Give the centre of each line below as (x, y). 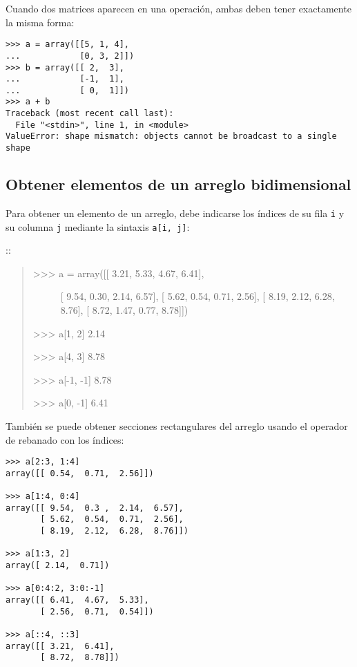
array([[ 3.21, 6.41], (60, 646)
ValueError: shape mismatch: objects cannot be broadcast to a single (171, 137)
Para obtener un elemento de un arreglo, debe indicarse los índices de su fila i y (175, 213)
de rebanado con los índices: (65, 439)
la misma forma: (40, 22)
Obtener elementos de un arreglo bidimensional (178, 184)
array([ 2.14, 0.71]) (58, 566)
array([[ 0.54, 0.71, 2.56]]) (80, 473)
